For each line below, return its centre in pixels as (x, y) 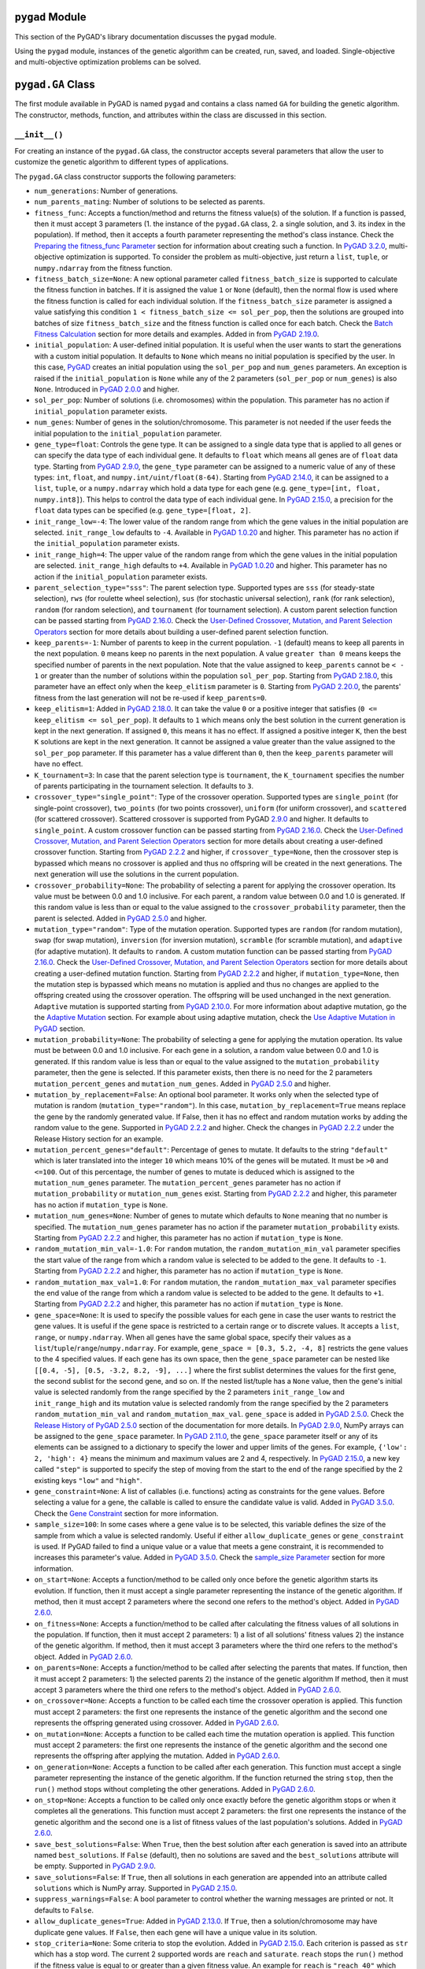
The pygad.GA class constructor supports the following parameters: (125, 176)
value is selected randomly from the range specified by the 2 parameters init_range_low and (190, 1392)
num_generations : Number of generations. (106, 191)
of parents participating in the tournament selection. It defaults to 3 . (144, 786)
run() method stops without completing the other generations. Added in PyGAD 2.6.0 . (175, 1789)
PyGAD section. (60, 1029)
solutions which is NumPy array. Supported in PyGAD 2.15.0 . (136, 1888)
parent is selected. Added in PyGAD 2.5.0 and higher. (120, 918)
